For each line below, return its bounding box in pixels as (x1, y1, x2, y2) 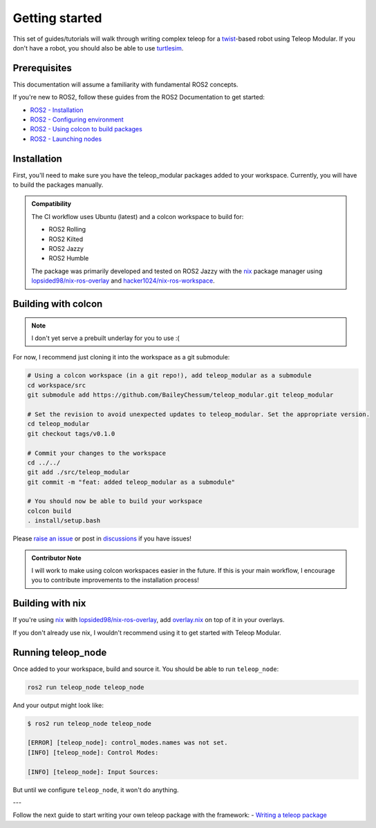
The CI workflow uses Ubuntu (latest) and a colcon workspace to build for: (31, 212, 244, 220)
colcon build (27, 507, 72, 515)
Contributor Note (31, 554, 82, 562)
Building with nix (12, 598, 86, 610)
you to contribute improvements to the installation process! (31, 576, 200, 584)
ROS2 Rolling (48, 225, 86, 234)
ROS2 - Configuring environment (30, 115, 124, 124)
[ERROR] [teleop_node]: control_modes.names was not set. (27, 739, 228, 746)
